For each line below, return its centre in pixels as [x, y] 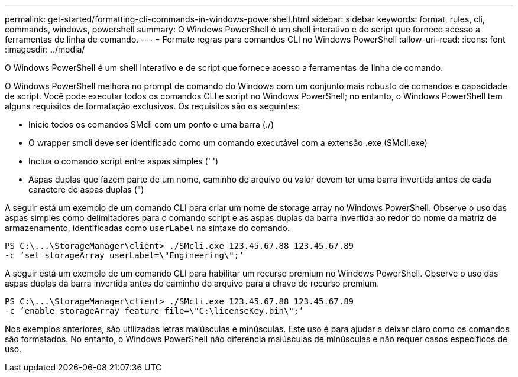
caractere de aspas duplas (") [86, 189]
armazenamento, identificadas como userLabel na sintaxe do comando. [148, 228]
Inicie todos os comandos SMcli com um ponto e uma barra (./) [151, 124]
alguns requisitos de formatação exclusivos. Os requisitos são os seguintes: [153, 106]
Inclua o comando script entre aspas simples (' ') [124, 161]
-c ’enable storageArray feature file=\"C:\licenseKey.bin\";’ [154, 311]
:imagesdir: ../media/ [45, 49]
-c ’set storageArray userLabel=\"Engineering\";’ [124, 255]
